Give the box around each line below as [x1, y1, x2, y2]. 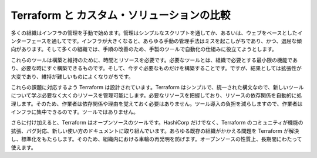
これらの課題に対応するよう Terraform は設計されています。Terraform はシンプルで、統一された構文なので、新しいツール [11, 83, 304, 90]
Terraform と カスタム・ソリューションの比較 [11, 9, 231, 22]
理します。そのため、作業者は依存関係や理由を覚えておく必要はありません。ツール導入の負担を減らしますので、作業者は [11, 100, 303, 107]
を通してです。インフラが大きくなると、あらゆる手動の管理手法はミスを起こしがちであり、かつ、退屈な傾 [46, 37, 302, 44]
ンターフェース [11, 37, 47, 44]
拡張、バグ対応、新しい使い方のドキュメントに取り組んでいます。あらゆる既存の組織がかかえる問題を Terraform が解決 [11, 127, 299, 135]
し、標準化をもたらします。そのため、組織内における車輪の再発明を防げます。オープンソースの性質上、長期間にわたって [11, 136, 302, 143]
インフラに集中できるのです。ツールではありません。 [11, 109, 139, 116]
